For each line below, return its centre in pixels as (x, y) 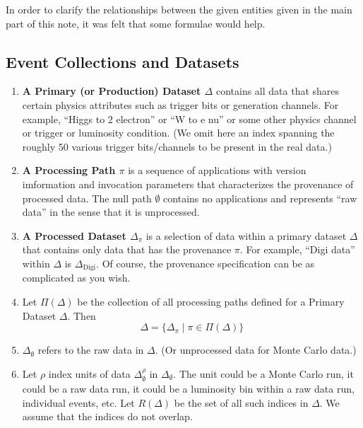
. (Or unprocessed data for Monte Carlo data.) (256, 350)
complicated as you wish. (76, 278)
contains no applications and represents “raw (260, 198)
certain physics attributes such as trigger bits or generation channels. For (180, 104)
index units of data (89, 373)
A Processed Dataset (74, 235)
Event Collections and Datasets (123, 61)
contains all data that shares (278, 91)
